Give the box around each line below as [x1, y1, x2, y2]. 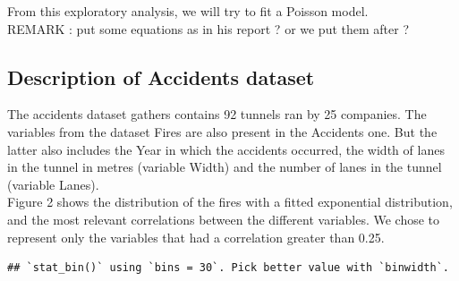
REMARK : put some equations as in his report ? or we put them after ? [7, 19, 410, 38]
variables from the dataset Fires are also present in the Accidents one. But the [7, 122, 438, 140]
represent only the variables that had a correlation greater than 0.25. [7, 227, 385, 246]
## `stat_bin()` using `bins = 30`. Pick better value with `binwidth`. [7, 261, 449, 275]
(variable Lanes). [7, 175, 99, 193]
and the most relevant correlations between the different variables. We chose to [7, 209, 440, 228]
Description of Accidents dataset [7, 63, 315, 90]
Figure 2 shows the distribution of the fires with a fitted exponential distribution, [7, 192, 453, 211]
